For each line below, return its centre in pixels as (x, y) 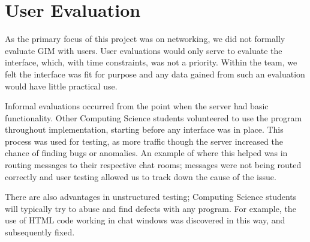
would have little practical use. (61, 86)
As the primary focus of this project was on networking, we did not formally (145, 39)
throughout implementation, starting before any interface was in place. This (144, 129)
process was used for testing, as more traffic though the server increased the (144, 141)
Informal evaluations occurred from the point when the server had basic (137, 106)
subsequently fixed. (40, 232)
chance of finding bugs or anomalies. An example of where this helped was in (146, 153)
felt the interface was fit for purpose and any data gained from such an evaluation (155, 74)
